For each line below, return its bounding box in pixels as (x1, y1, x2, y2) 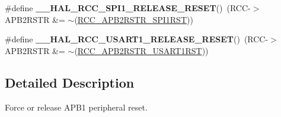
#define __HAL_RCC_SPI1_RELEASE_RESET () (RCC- (5, 2, 251, 14)
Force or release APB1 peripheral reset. (5, 101, 148, 113)
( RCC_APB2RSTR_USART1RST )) (74, 44, 209, 56)
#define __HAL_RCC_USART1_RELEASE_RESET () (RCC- (5, 33, 269, 45)
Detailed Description (5, 73, 135, 91)
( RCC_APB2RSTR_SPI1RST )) (74, 13, 193, 25)
